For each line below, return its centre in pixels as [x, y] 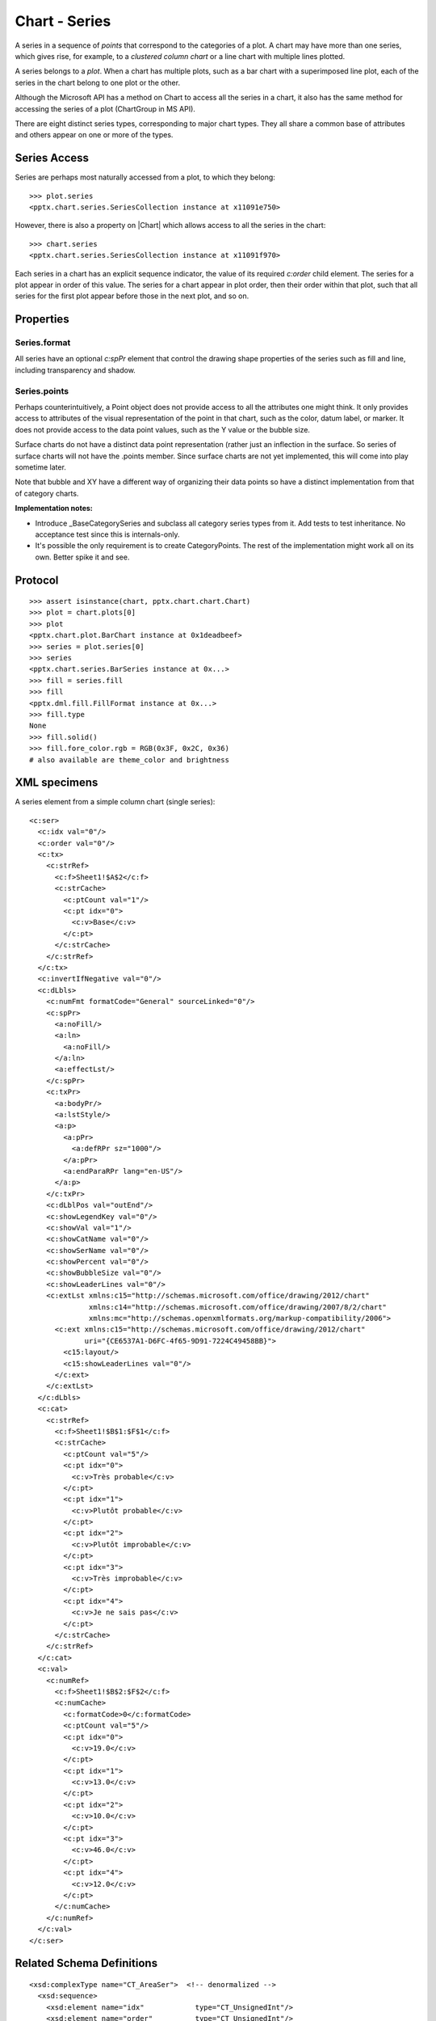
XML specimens [57, 783]
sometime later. [40, 467]
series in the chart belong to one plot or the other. [98, 82]
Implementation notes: [54, 508]
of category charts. [47, 493]
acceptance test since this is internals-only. [107, 534]
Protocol [37, 580]
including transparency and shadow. [75, 370]
